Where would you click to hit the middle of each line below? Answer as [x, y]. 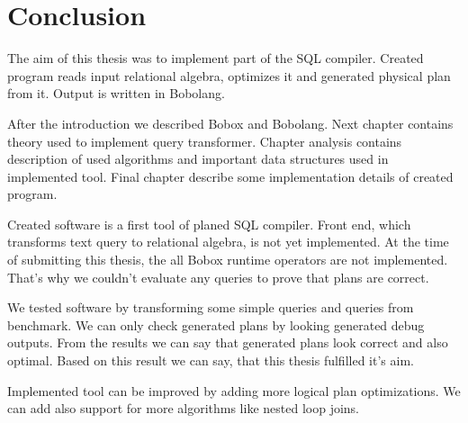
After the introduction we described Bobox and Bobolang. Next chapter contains [230, 123]
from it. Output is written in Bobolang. [116, 93]
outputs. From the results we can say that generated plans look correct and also [228, 342]
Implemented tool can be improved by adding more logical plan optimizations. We [234, 390]
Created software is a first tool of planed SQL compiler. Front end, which [209, 224]
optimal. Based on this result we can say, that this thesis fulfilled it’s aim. [211, 360]
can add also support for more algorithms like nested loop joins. [184, 408]
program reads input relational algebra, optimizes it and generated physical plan [229, 75]
